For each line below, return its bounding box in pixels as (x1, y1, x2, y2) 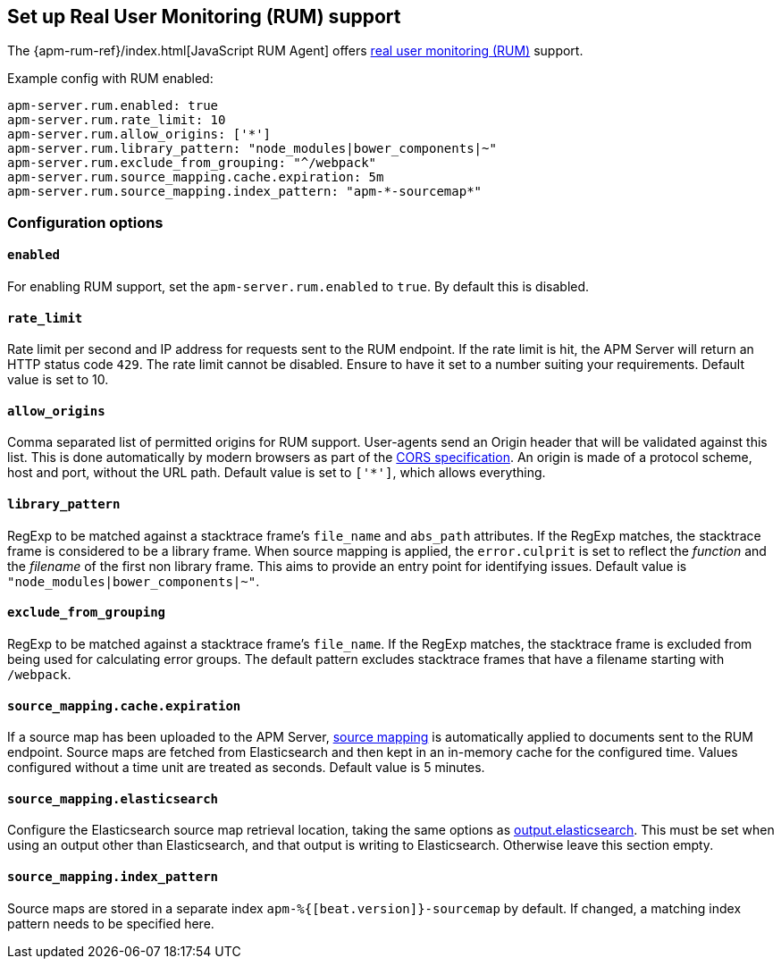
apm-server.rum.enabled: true (7, 98, 219, 113)
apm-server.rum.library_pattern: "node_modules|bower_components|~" (7, 141, 497, 156)
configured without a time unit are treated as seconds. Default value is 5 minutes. (7, 760, 485, 776)
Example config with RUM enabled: (7, 71, 214, 87)
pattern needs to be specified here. (7, 915, 214, 931)
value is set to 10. (7, 372, 109, 388)
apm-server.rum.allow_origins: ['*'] (7, 127, 272, 142)
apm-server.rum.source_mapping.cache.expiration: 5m (7, 170, 384, 185)
